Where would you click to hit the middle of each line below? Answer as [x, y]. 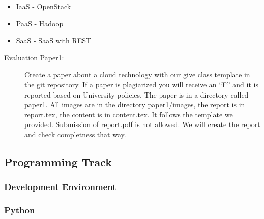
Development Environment [60, 187]
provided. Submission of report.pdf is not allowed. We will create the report [142, 124]
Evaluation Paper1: [34, 57]
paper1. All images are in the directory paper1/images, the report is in [135, 104]
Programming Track [58, 161]
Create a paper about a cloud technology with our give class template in [137, 74]
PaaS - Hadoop [40, 23]
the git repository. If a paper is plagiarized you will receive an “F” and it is [141, 84]
